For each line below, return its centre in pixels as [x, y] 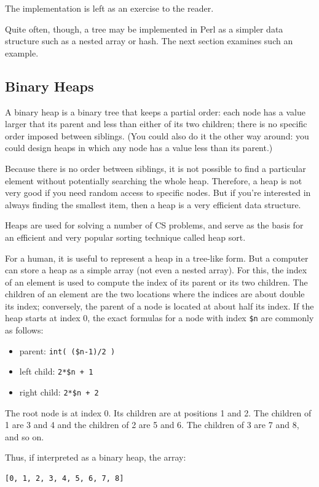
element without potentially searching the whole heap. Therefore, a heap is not [154, 180]
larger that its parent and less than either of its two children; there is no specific [156, 124]
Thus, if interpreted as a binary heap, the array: [96, 457]
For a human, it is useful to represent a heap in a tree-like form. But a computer [157, 258]
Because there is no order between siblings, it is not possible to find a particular [156, 168]
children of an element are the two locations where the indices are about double [155, 294]
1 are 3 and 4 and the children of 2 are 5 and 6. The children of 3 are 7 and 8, [152, 425]
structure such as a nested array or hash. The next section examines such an [149, 41]
